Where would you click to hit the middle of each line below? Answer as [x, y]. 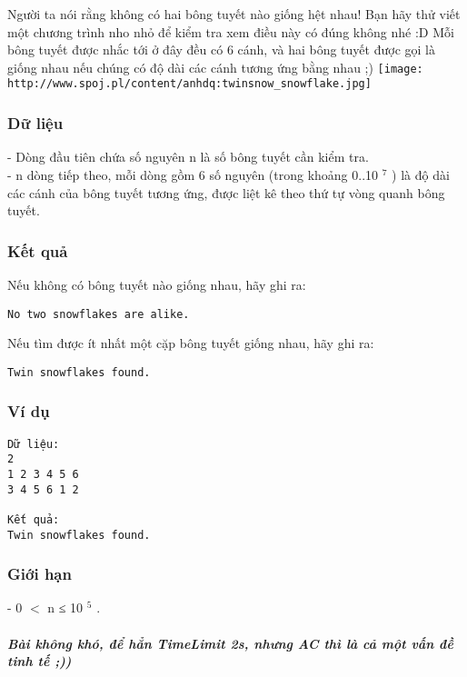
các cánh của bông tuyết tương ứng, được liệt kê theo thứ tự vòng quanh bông [226, 192]
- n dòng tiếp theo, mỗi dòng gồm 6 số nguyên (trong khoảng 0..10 [193, 174]
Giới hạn [40, 574]
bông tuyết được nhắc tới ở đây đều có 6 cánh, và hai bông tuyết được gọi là [221, 50]
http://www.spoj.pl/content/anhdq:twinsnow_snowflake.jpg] [189, 84]
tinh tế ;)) [40, 661]
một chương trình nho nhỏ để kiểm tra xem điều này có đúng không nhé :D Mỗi [231, 31]
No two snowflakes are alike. [99, 314]
